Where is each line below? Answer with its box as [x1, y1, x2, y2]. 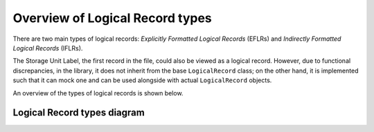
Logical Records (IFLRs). [12, 44, 83, 52]
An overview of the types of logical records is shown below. [12, 88, 184, 97]
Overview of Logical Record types [12, 10, 213, 26]
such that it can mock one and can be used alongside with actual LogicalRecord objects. [12, 76, 272, 84]
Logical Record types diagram [12, 107, 145, 119]
